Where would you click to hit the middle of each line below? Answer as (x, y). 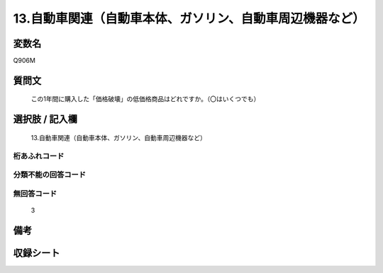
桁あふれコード (39, 156)
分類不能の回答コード (50, 175)
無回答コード (35, 193)
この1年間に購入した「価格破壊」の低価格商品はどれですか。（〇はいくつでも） (145, 99)
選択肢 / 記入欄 (45, 119)
